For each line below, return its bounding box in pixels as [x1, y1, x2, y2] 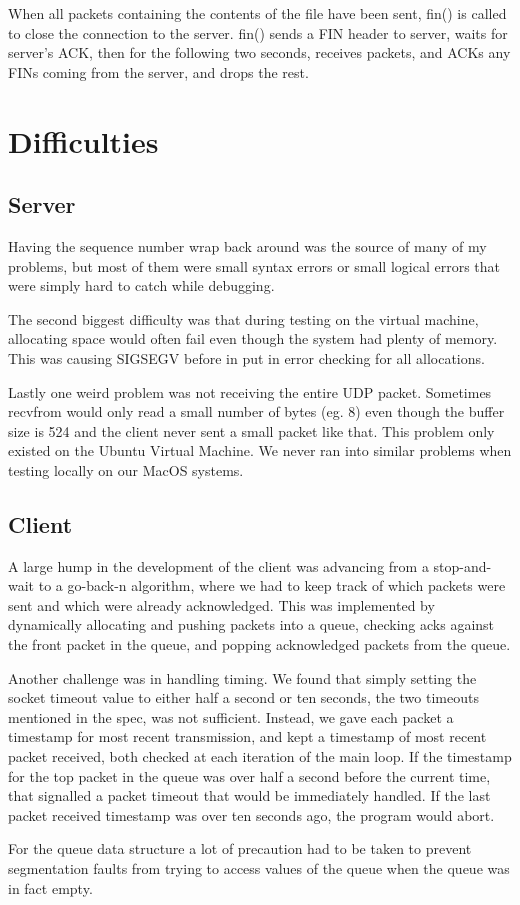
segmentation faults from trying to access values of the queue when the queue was [8, 858, 510, 878]
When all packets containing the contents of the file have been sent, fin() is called [8, 3, 507, 23]
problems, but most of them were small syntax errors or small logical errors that [8, 255, 501, 276]
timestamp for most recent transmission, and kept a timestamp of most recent [8, 726, 487, 747]
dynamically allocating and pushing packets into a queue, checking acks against [8, 614, 495, 635]
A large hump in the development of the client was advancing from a [8, 555, 429, 576]
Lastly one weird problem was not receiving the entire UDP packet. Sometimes [8, 381, 492, 402]
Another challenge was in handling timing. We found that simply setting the [8, 667, 477, 688]
